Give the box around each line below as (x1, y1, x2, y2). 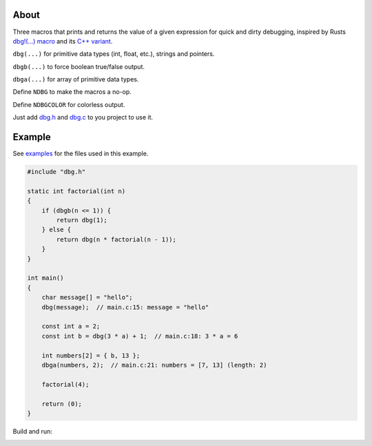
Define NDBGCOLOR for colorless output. (12, 100, 125, 108)
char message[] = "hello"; (41, 293, 134, 302)
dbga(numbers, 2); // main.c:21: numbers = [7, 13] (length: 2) (41, 361, 267, 369)
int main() (27, 274, 64, 282)
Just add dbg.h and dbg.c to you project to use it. (12, 113, 154, 122)
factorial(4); (41, 380, 90, 388)
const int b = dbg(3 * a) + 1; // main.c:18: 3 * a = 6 (41, 332, 238, 340)
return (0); (41, 400, 83, 407)
